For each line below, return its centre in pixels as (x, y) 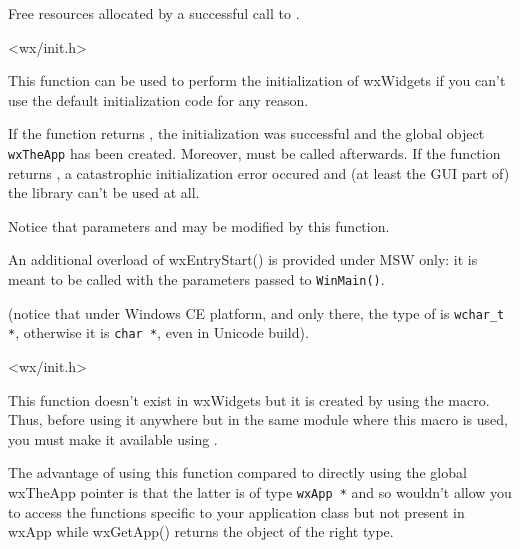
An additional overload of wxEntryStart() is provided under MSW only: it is (243, 259)
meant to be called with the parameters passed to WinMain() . (196, 279)
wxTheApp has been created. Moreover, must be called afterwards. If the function (254, 152)
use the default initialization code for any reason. (158, 99)
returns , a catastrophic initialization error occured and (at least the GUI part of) (259, 172)
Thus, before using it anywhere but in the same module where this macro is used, (258, 419)
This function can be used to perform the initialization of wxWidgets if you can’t (257, 80)
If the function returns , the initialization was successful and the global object (246, 133)
